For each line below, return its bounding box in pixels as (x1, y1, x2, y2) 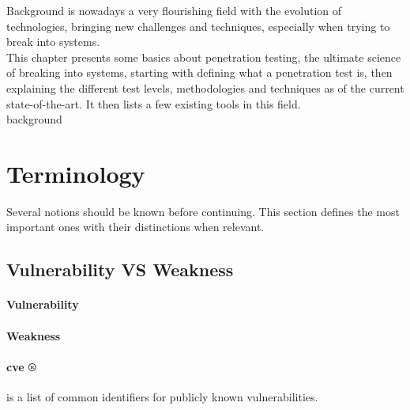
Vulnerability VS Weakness (6, 257, 234, 282)
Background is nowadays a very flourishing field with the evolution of (6, 2, 342, 18)
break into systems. (6, 33, 100, 50)
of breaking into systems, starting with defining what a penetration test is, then (6, 64, 393, 81)
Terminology (6, 157, 145, 189)
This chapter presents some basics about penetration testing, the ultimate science (6, 48, 401, 65)
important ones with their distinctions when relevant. (6, 218, 265, 235)
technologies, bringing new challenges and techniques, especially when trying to (6, 17, 390, 34)
